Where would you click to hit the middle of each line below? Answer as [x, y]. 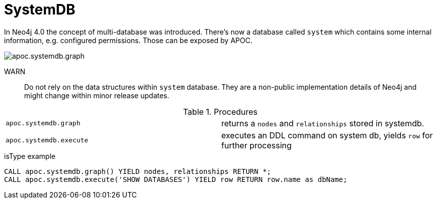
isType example [30, 156]
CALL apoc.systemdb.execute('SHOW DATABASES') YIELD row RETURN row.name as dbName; [176, 179]
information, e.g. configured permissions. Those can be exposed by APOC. [128, 40]
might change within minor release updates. [97, 95]
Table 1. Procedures [220, 112]
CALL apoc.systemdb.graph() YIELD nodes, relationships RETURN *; [138, 171]
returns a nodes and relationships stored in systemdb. [323, 123]
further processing [256, 145]
